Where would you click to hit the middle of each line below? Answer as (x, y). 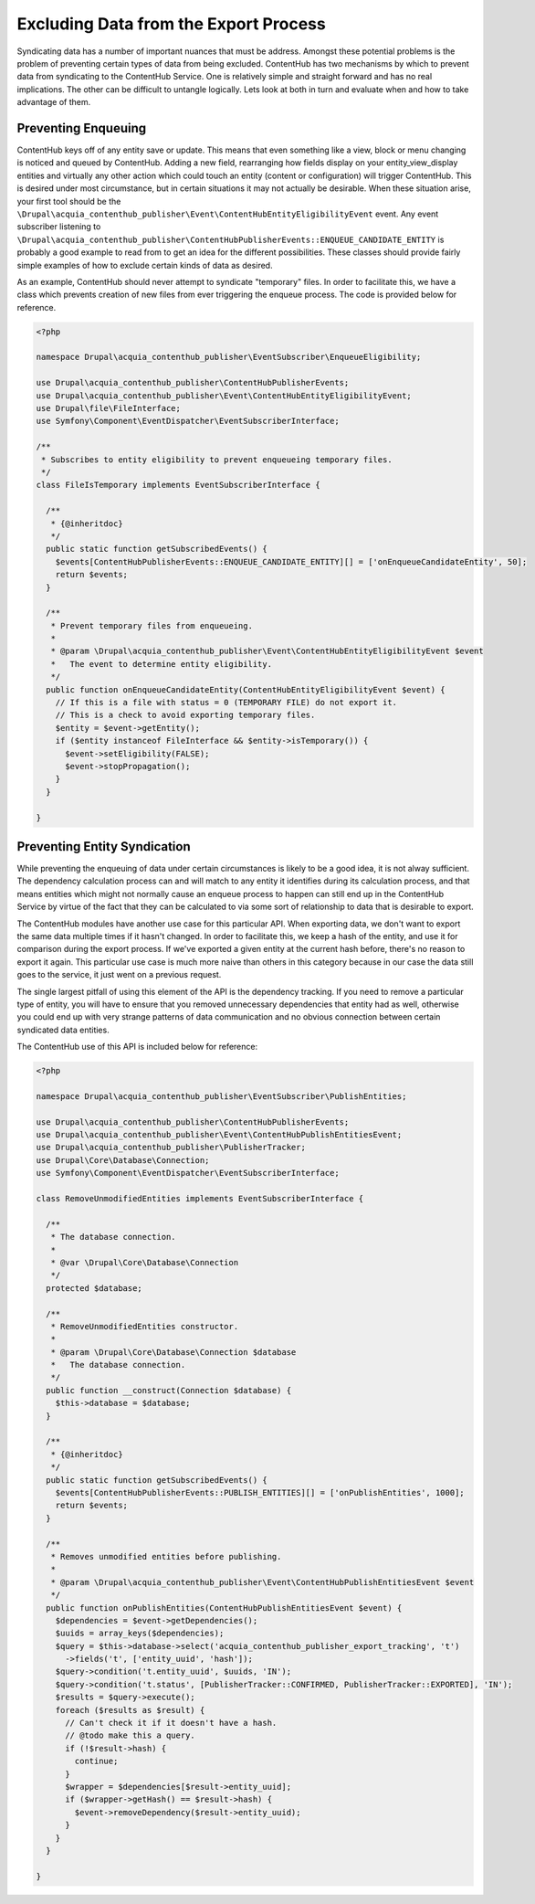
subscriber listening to (59, 227)
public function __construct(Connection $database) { (169, 1390)
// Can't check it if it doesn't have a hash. (171, 1723)
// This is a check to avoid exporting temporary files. (185, 715)
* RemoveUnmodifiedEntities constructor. (145, 1326)
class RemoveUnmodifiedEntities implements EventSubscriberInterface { (200, 1198)
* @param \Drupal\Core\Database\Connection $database (173, 1352)
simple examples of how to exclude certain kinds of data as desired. (145, 265)
